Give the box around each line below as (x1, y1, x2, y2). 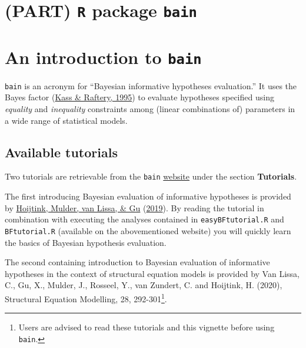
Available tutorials (5, 143, 118, 161)
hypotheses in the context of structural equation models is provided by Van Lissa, (5, 267, 300, 279)
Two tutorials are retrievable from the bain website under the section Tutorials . (5, 170, 297, 183)
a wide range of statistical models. (5, 114, 128, 126)
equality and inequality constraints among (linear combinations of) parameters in (5, 103, 295, 114)
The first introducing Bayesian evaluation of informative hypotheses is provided (5, 190, 291, 202)
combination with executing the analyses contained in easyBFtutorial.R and (5, 213, 284, 225)
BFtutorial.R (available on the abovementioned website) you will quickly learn (5, 224, 291, 236)
